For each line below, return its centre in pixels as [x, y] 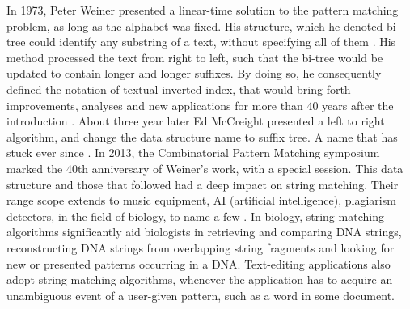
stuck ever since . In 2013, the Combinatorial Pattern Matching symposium [193, 152]
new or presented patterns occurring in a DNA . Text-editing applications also [199, 263]
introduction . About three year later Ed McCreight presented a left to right [196, 121]
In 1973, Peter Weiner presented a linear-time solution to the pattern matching [203, 10]
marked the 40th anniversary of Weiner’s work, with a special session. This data [205, 168]
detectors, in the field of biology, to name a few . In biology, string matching [195, 216]
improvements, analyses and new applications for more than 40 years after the [200, 105]
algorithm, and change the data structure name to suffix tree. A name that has [202, 136]
